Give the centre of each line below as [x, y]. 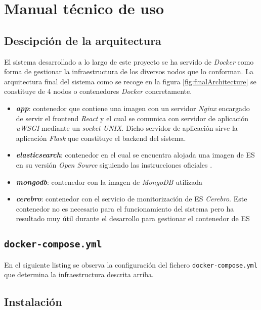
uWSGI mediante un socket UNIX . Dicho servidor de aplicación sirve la [127, 128]
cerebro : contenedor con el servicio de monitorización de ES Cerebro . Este [132, 199]
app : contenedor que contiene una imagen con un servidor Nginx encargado [133, 108]
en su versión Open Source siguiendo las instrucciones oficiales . [114, 164]
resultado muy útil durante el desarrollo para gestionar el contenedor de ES [133, 218]
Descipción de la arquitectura [83, 40]
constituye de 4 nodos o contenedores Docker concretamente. [98, 91]
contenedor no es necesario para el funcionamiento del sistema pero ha [125, 208]
